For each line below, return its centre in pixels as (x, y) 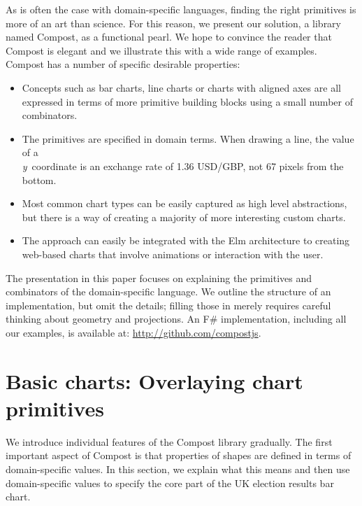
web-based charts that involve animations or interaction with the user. (173, 254)
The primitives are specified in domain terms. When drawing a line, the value (188, 138)
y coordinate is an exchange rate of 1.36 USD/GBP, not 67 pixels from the (183, 166)
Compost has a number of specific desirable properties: (123, 64)
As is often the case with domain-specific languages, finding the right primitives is (181, 9)
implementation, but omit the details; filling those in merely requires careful (168, 305)
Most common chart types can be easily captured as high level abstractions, (184, 203)
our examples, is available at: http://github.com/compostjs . (133, 332)
